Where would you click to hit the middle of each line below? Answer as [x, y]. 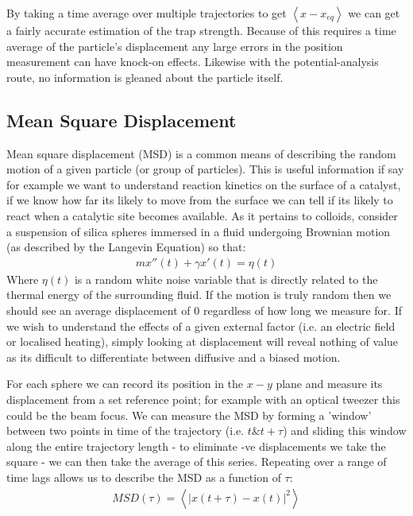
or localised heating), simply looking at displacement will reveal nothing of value [203, 341]
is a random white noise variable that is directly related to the [226, 279]
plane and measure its [329, 384]
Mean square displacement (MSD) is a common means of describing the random [201, 153]
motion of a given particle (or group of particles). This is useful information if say [205, 169]
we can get [374, 13]
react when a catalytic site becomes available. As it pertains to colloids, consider [202, 215]
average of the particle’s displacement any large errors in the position [175, 46]
